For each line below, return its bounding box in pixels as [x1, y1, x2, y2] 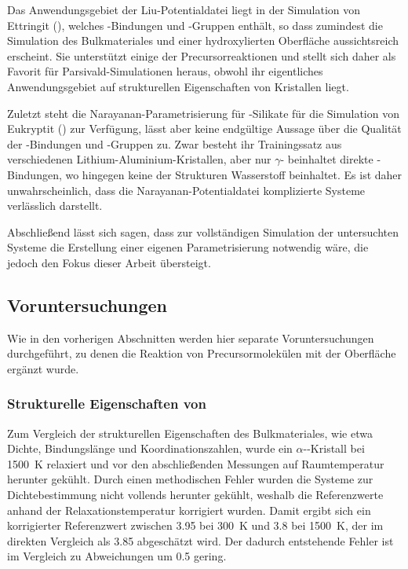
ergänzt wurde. [7, 360, 79, 376]
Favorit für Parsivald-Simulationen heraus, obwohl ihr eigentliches [7, 63, 323, 79]
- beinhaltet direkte [280, 151, 373, 167]
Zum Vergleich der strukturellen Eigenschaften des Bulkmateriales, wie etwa [7, 424, 373, 441]
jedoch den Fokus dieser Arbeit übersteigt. [7, 254, 211, 270]
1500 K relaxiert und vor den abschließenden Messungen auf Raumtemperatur [7, 455, 384, 472]
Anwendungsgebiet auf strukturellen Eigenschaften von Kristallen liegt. [7, 78, 349, 94]
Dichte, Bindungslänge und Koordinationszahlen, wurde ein [7, 440, 293, 457]
